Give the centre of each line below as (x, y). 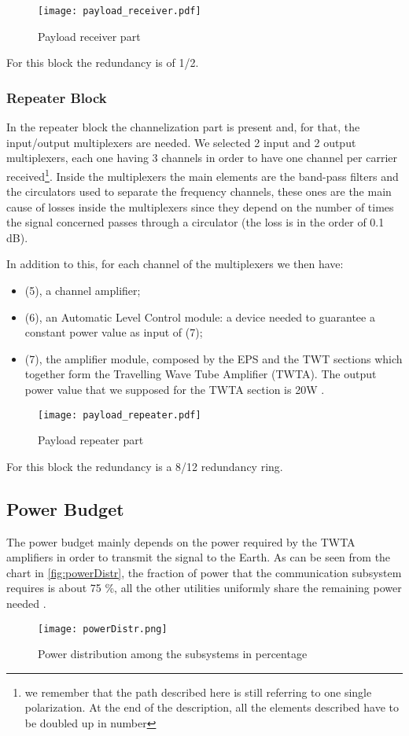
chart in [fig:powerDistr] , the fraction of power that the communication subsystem (204, 572)
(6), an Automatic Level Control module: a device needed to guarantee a (200, 316)
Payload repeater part (91, 440)
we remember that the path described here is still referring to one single (198, 692)
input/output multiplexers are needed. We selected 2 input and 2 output (181, 142)
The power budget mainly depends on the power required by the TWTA (181, 541)
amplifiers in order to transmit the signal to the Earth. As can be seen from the (199, 557)
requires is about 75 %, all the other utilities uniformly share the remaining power (204, 588)
